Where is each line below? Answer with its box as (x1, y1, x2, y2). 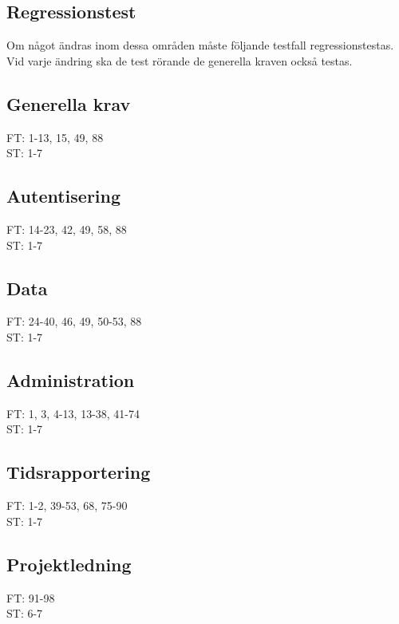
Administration (6, 367, 135, 392)
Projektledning (6, 551, 132, 576)
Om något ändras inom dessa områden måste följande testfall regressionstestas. (6, 37, 394, 53)
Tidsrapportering (6, 460, 151, 484)
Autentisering (6, 184, 121, 208)
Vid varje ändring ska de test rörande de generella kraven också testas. (6, 52, 353, 69)
